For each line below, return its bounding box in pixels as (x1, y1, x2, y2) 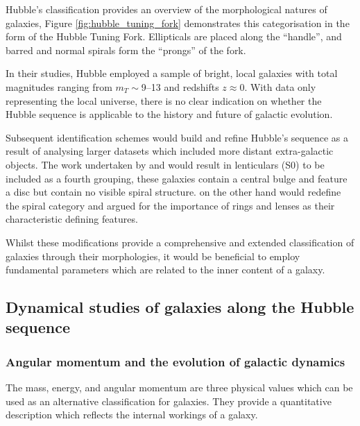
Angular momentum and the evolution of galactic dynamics (6, 352, 345, 370)
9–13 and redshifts (141, 79, 219, 94)
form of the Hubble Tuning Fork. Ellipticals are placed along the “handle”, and (6, 29, 342, 44)
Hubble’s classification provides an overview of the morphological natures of (6, 2, 327, 16)
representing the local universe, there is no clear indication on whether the (6, 93, 322, 108)
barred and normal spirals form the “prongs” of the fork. (6, 42, 246, 57)
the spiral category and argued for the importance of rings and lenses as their (6, 198, 335, 212)
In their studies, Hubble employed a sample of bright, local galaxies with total (6, 66, 338, 80)
